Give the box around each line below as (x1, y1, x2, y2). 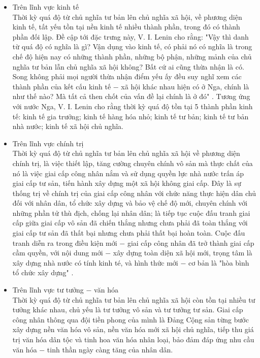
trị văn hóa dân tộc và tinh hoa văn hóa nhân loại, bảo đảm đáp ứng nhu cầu (12, 334, 254, 344)
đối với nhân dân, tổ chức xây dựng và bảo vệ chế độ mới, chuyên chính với (12, 198, 248, 208)
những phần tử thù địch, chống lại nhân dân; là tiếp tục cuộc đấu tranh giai (12, 207, 250, 218)
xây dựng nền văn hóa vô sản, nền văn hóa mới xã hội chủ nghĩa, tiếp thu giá (12, 324, 254, 335)
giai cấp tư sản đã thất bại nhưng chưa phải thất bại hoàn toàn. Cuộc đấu (12, 227, 245, 238)
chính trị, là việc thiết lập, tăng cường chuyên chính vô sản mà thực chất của (12, 157, 253, 168)
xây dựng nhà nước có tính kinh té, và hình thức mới (12, 257, 178, 268)
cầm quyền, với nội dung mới (12, 247, 103, 258)
